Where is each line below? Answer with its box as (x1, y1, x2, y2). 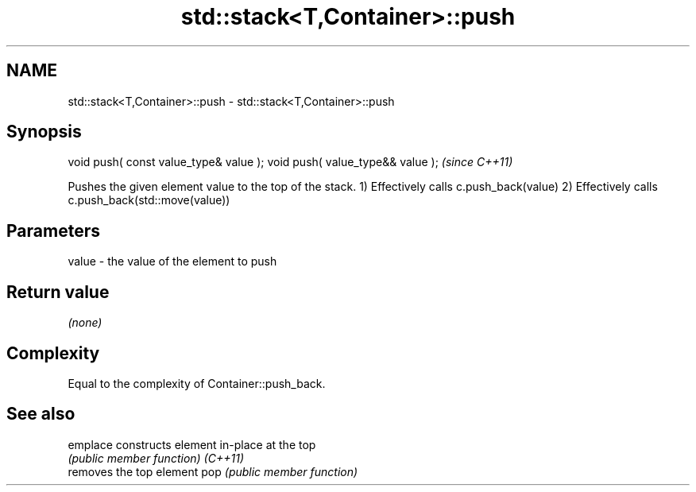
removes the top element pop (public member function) (68, 464, 358, 478)
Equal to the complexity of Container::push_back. (68, 376, 326, 390)
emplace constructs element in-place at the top (68, 437, 316, 451)
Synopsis (6, 122, 82, 142)
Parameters (6, 220, 100, 241)
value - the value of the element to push (68, 254, 277, 269)
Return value (6, 281, 110, 302)
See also (6, 404, 75, 424)
